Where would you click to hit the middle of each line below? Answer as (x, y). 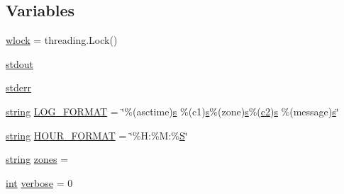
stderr (18, 87)
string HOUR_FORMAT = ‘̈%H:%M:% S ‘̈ (97, 135)
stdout (20, 63)
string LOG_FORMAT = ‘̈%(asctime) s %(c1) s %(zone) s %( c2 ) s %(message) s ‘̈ (172, 111)
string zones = (37, 159)
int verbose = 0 (39, 182)
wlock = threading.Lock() (62, 40)
